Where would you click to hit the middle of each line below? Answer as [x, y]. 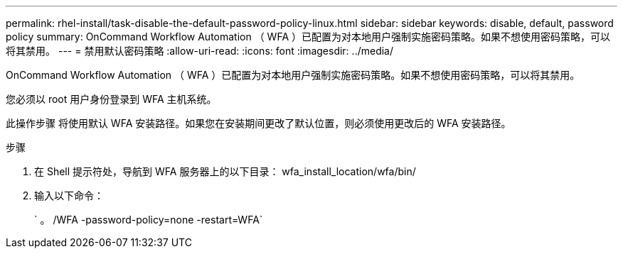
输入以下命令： [69, 195]
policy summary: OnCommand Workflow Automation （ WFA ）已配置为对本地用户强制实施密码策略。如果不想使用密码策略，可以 [308, 37]
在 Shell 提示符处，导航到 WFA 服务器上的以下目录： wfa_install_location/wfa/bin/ [225, 171]
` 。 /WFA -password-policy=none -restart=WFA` [149, 220]
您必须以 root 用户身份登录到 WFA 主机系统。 [111, 99]
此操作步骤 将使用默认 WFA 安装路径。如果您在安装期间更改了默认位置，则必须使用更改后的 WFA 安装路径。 [259, 123]
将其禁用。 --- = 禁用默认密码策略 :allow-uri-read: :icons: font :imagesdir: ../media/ [200, 51]
